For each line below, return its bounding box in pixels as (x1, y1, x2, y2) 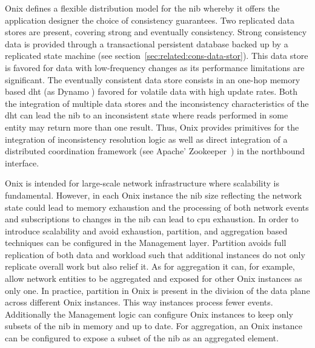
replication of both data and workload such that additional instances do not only (5, 248, 305, 261)
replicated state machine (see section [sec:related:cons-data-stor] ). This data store (5, 49, 308, 62)
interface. (5, 156, 39, 169)
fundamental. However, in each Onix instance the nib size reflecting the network (5, 188, 302, 201)
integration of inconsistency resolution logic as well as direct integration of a (5, 132, 288, 145)
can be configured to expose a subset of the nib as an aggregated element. (5, 332, 279, 344)
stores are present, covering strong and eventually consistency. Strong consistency (5, 26, 307, 38)
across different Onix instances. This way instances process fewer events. (5, 296, 273, 309)
